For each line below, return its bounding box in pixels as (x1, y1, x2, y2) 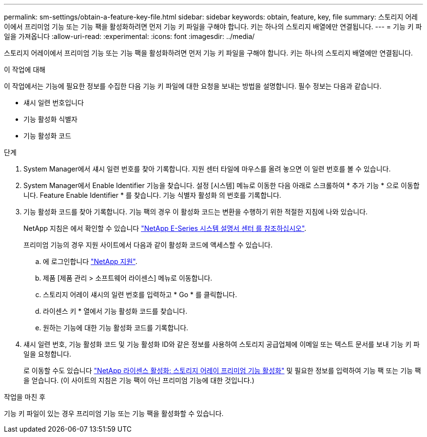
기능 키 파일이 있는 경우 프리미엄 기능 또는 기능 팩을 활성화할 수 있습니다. (4, 409, 224, 418)
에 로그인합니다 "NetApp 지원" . (43, 257, 137, 266)
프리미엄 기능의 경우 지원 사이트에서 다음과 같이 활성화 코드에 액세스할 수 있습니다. (23, 241, 273, 249)
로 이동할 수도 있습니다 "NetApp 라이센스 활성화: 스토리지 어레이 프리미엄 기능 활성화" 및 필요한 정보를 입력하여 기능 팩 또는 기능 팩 (23, 366, 421, 375)
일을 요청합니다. (23, 350, 72, 358)
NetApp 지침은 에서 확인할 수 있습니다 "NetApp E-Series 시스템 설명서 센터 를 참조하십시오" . (23, 224, 307, 232)
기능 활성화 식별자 (23, 115, 78, 123)
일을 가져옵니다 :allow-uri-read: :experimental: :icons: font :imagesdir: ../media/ (4, 32, 255, 40)
